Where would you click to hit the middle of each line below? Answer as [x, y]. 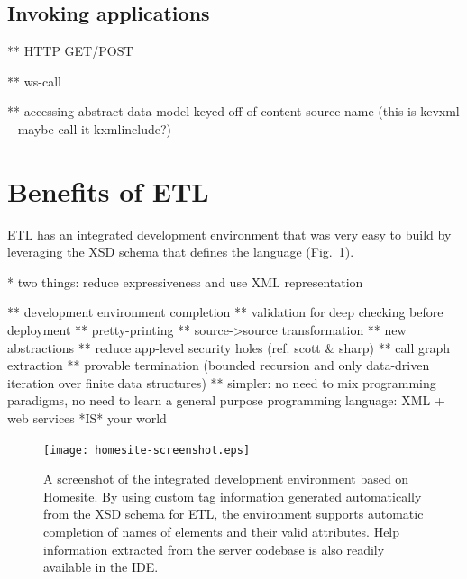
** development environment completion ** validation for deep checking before [225, 312]
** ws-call [34, 81]
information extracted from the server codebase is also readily [214, 549]
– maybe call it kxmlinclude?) [89, 128]
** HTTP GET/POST [70, 51]
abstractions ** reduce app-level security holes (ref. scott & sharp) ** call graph [229, 347]
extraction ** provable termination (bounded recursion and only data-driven [219, 365]
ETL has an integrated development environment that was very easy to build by [229, 234]
